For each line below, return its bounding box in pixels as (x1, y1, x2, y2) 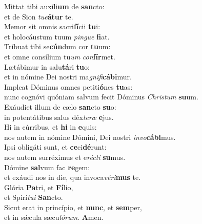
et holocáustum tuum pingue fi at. (4, 31, 110, 42)
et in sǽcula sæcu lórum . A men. (4, 212, 104, 222)
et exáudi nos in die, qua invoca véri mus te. (4, 172, 141, 182)
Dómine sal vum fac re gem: (4, 161, 90, 172)
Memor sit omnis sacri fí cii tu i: (4, 21, 100, 32)
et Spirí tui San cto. (4, 192, 63, 202)
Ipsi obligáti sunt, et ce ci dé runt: (4, 141, 107, 152)
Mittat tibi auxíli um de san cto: (4, 1, 105, 11)
